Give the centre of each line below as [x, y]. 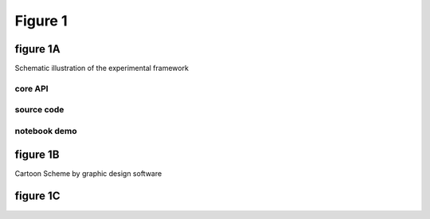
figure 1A [37, 49]
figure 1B [37, 154]
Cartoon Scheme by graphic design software [88, 173]
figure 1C [37, 196]
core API [31, 88]
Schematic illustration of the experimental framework [102, 68]
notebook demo [46, 131]
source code [39, 110]
